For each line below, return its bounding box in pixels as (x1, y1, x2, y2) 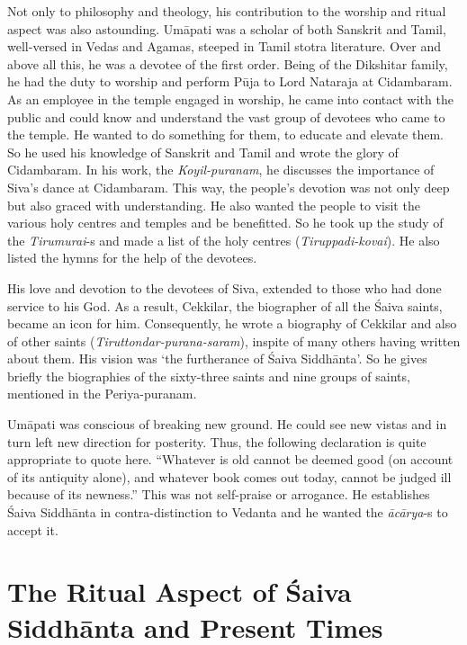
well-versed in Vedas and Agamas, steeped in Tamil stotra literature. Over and (7, 37, 442, 56)
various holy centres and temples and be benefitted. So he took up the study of (7, 213, 444, 232)
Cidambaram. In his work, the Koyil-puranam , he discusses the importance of (7, 160, 435, 179)
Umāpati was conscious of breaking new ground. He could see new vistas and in (7, 415, 447, 434)
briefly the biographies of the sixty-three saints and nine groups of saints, (7, 366, 410, 385)
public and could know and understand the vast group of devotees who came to (7, 107, 445, 126)
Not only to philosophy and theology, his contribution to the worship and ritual (7, 2, 446, 20)
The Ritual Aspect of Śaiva (7, 573, 352, 610)
